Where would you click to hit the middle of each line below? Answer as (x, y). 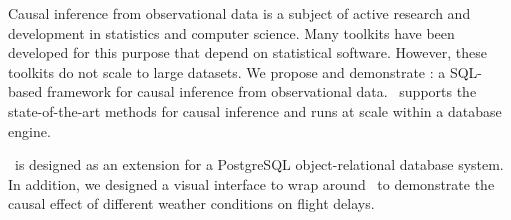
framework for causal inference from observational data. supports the (261, 91)
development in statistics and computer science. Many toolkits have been (231, 32)
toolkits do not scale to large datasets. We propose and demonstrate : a (227, 71)
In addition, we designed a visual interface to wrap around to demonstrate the (251, 183)
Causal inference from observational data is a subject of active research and (239, 13)
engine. (29, 130)
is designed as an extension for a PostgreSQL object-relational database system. (259, 164)
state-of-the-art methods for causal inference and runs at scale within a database (255, 110)
